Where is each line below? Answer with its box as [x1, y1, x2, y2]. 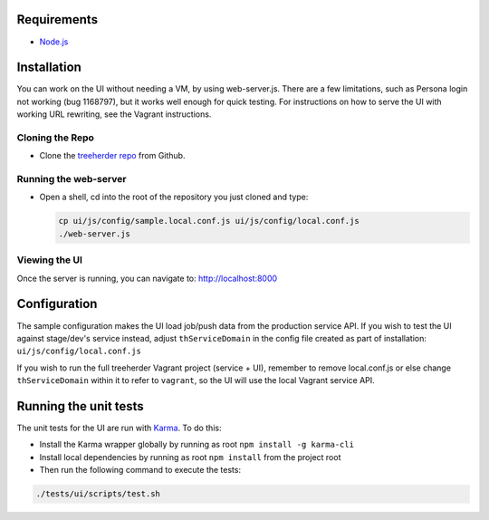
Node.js [39, 36, 69, 47]
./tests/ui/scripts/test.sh [35, 489, 160, 499]
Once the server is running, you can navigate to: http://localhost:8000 [16, 273, 278, 284]
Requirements [16, 12, 99, 27]
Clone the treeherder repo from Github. [39, 150, 186, 161]
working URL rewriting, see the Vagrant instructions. [16, 109, 212, 120]
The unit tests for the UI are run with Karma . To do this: [16, 422, 222, 433]
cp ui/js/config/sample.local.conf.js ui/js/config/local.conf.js [58, 216, 360, 226]
